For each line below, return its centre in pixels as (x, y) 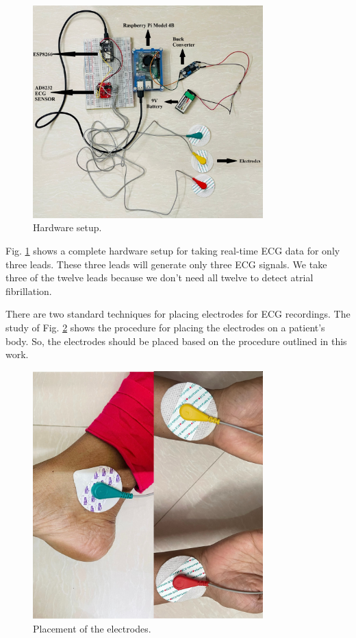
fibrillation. (29, 291)
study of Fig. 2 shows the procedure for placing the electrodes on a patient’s (165, 327)
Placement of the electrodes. (92, 629)
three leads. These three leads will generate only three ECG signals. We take (166, 264)
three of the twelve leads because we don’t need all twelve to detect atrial (160, 277)
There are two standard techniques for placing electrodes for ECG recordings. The (178, 314)
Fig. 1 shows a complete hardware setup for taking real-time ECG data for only (173, 250)
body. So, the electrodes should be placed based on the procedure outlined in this (176, 341)
